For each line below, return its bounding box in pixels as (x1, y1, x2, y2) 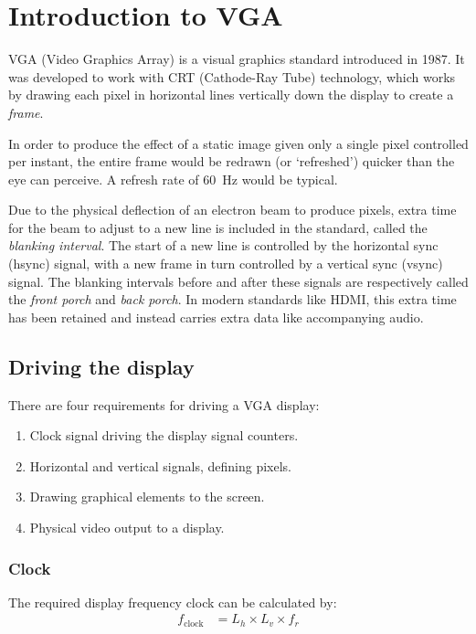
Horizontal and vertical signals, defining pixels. (29, 456, 291, 475)
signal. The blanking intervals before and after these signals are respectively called (8, 271, 469, 291)
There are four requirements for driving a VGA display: (8, 395, 320, 414)
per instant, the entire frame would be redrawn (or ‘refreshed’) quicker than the (8, 152, 455, 171)
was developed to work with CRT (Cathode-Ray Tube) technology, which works (8, 67, 456, 86)
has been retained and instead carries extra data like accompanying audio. (8, 307, 424, 326)
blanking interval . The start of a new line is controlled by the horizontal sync (8, 236, 439, 255)
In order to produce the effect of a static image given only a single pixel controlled (8, 133, 469, 153)
